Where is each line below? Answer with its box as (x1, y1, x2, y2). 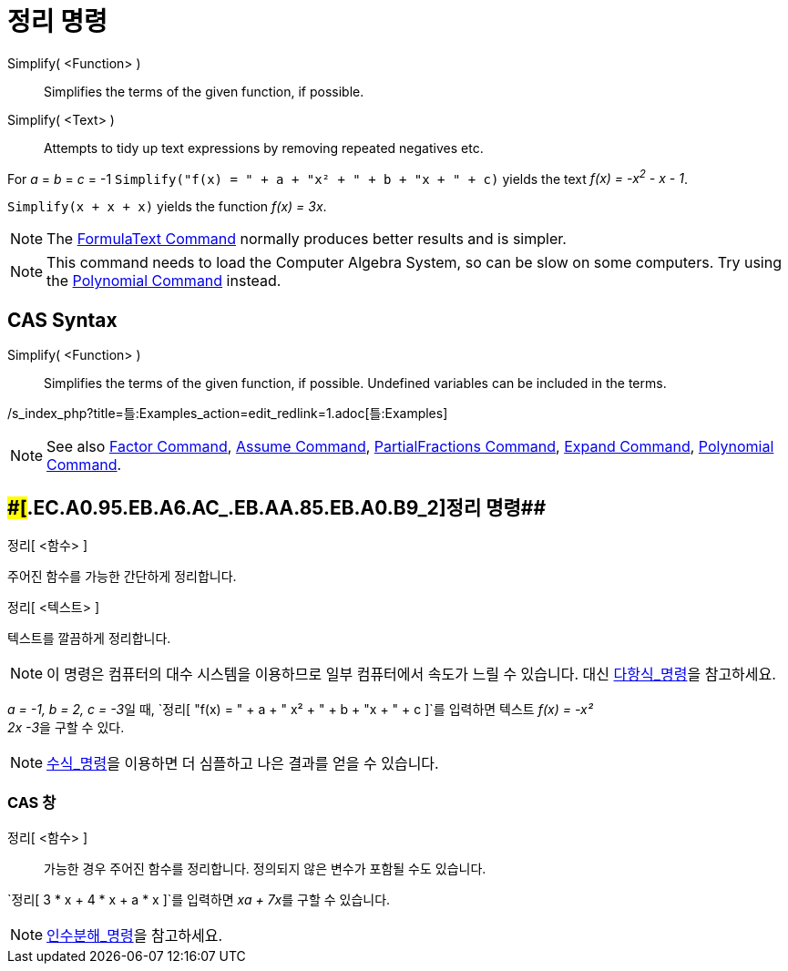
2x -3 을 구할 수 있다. (7, 720, 125, 736)
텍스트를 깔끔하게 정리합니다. (7, 630, 171, 647)
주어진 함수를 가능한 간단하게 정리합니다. (7, 568, 237, 585)
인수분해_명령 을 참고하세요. (46, 925, 223, 945)
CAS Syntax (7, 308, 118, 332)
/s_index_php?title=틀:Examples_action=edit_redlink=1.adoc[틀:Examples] (7, 405, 448, 422)
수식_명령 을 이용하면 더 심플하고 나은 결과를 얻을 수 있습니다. (46, 754, 439, 773)
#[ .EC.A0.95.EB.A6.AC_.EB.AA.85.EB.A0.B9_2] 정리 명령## (7, 496, 547, 519)
